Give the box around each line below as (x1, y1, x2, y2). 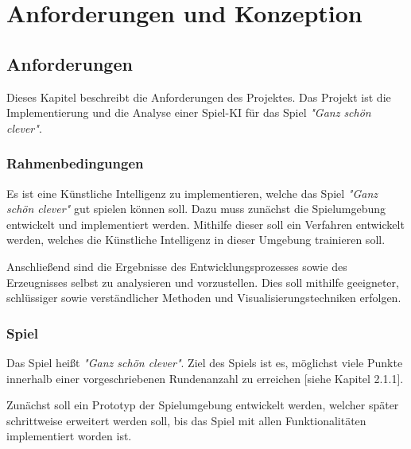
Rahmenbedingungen (6, 153, 144, 173)
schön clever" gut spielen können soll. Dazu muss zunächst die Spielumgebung (6, 200, 386, 217)
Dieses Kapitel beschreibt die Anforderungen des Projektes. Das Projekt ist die (6, 88, 391, 105)
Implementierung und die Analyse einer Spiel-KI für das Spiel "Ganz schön (6, 104, 371, 121)
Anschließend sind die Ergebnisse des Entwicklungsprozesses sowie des (6, 257, 347, 274)
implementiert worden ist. (6, 428, 132, 444)
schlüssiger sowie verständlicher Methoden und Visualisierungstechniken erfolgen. (6, 289, 401, 306)
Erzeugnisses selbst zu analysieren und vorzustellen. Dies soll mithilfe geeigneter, (6, 273, 399, 290)
